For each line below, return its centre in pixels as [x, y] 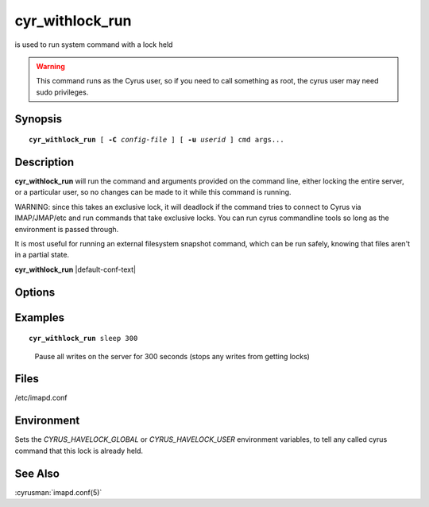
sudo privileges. [62, 92]
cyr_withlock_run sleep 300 [83, 339]
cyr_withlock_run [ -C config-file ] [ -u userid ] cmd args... [157, 140]
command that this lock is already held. [79, 451]
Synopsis [39, 119]
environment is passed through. [67, 229]
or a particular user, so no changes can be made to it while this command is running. [153, 192]
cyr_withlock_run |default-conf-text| [75, 269]
